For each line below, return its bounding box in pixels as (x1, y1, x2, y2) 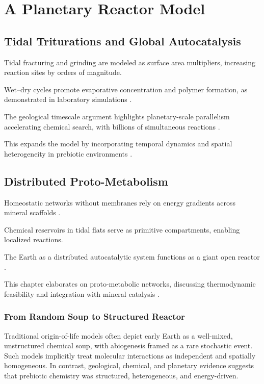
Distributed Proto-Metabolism (4, 173, 168, 189)
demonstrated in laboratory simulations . (4, 94, 132, 105)
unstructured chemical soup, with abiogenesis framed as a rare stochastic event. (4, 340, 253, 351)
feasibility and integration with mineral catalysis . (4, 288, 160, 299)
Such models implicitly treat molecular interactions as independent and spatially (4, 350, 256, 361)
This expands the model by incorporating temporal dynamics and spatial (4, 138, 232, 149)
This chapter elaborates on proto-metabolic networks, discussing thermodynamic (4, 278, 256, 289)
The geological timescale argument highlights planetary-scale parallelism (4, 111, 230, 121)
